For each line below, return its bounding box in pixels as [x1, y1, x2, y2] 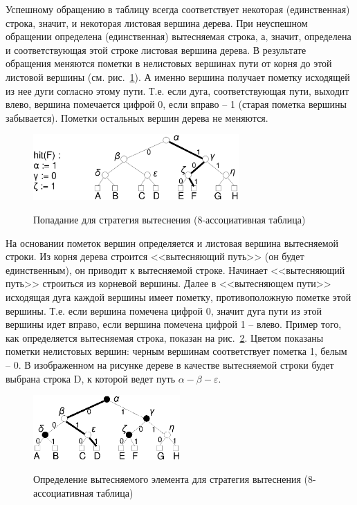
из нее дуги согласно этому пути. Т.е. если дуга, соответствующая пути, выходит [6, 83, 349, 98]
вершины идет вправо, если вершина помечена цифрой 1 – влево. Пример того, [6, 317, 342, 331]
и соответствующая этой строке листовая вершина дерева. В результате [6, 42, 306, 57]
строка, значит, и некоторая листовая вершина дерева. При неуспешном [6, 15, 308, 30]
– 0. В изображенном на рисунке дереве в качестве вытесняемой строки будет [6, 357, 334, 371]
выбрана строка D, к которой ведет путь [6, 371, 176, 385]
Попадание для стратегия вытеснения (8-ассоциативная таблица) [33, 212, 306, 226]
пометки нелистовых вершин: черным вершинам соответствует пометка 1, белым [6, 344, 347, 358]
